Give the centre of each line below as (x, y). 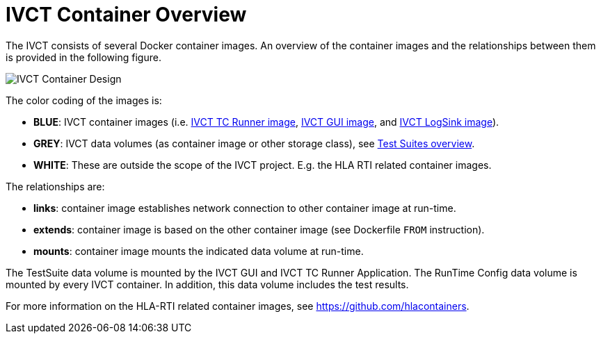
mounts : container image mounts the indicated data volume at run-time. (199, 251)
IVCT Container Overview (126, 15)
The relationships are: (55, 186)
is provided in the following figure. (83, 57)
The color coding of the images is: (84, 100)
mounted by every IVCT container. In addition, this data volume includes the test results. (207, 284)
